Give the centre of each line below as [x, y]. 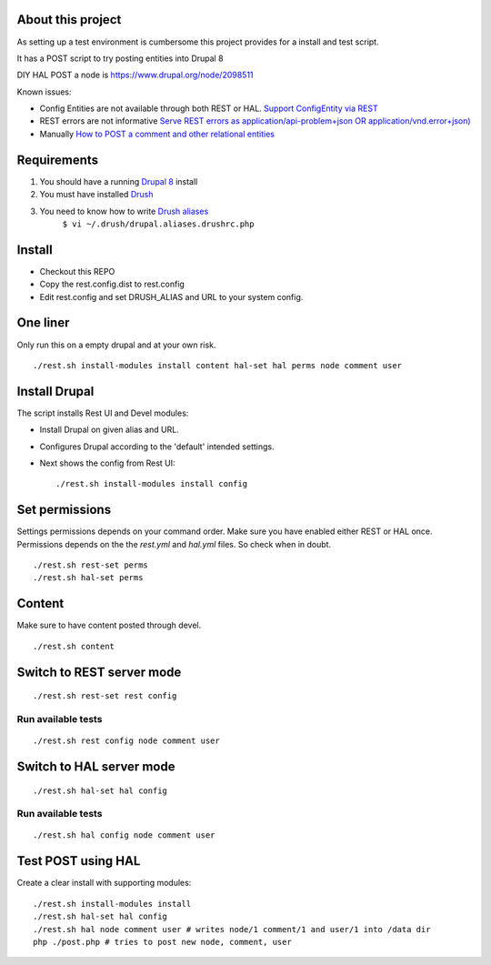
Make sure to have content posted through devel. [109, 625]
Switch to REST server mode [99, 672]
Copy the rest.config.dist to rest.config [112, 284]
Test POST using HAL [79, 861]
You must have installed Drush [96, 195]
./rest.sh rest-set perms [91, 565]
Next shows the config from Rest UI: [108, 463]
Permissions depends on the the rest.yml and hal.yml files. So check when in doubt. [174, 544]
